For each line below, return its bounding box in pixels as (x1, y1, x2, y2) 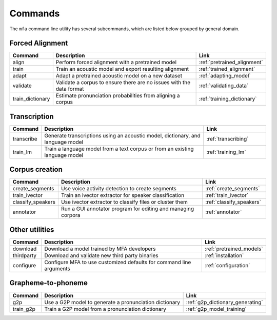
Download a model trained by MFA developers (44, 245, 156, 252)
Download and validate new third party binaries (44, 252, 159, 259)
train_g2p (12, 305, 35, 312)
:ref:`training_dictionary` (199, 95, 257, 103)
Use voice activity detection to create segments (61, 185, 176, 192)
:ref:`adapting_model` (199, 72, 251, 79)
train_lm (12, 148, 32, 155)
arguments (44, 265, 70, 272)
